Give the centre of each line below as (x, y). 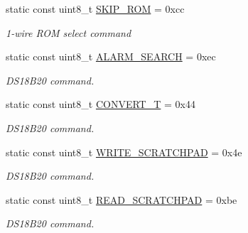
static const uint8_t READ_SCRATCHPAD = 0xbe (122, 199)
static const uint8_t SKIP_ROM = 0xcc (95, 9)
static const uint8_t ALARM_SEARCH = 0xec (111, 56)
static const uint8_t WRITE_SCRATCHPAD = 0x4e (124, 152)
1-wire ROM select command (69, 32)
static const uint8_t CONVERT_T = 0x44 (101, 104)
